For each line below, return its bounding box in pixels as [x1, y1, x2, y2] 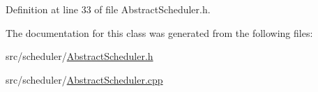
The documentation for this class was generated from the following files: [6, 25, 313, 40]
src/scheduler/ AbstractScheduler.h [6, 49, 153, 63]
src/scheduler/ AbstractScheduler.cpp [6, 72, 163, 86]
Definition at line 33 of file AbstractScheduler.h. [6, 2, 211, 16]
